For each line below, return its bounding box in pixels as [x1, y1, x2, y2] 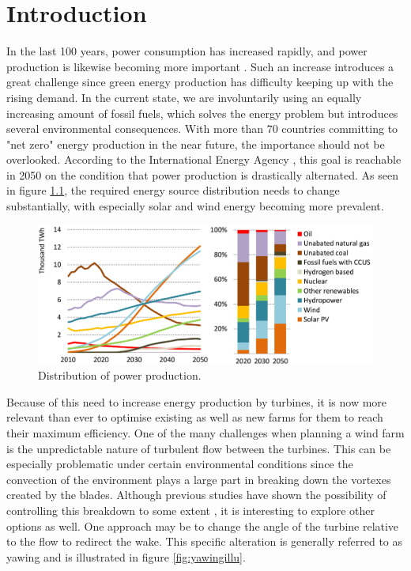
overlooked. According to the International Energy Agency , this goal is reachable [6, 151, 402, 168]
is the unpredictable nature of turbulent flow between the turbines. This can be [6, 440, 391, 456]
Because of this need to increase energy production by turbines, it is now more [6, 393, 387, 410]
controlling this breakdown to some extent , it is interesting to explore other [6, 501, 375, 518]
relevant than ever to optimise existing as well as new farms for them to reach [6, 409, 383, 425]
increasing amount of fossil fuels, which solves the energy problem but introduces [6, 104, 398, 121]
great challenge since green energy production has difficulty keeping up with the [6, 74, 394, 90]
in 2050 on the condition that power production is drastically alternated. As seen [6, 166, 398, 183]
